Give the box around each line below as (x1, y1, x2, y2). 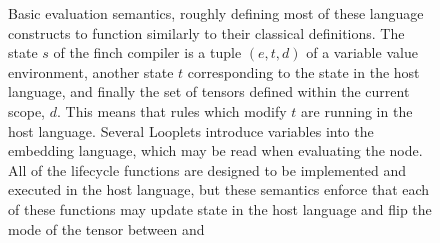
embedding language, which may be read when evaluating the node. (8, 140, 423, 161)
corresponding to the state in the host (187, 61, 420, 82)
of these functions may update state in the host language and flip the (8, 198, 432, 219)
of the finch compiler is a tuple (53, 42, 242, 63)
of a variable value (306, 42, 418, 63)
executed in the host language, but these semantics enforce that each (8, 179, 430, 200)
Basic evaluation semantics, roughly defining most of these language (8, 3, 424, 23)
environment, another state (8, 61, 174, 82)
